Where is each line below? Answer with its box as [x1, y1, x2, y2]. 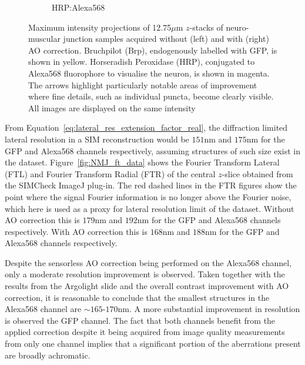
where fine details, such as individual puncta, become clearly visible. [28, 90, 274, 102]
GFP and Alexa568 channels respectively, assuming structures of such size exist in [5, 144, 300, 157]
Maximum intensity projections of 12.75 [28, 21, 172, 33]
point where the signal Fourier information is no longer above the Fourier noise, [5, 190, 291, 203]
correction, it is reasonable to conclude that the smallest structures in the [5, 291, 270, 303]
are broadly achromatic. [5, 349, 91, 361]
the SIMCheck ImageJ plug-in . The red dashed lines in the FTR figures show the [5, 179, 297, 191]
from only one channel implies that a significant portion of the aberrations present [5, 337, 301, 350]
